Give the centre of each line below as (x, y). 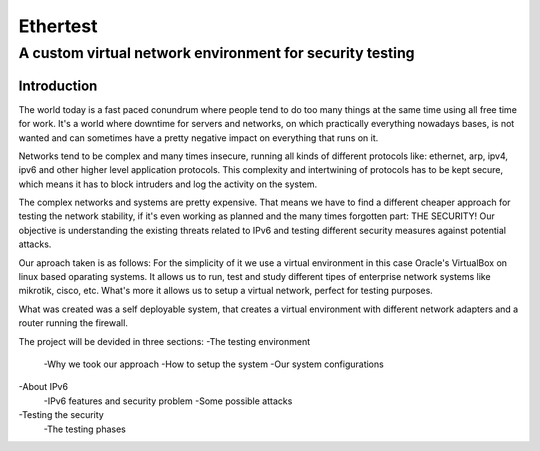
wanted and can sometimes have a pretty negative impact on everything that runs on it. (198, 137)
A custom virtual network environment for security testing (216, 53)
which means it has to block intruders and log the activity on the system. (168, 184)
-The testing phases (85, 429)
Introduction (58, 85)
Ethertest (58, 26)
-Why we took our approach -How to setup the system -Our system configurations (213, 364)
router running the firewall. (73, 323)
